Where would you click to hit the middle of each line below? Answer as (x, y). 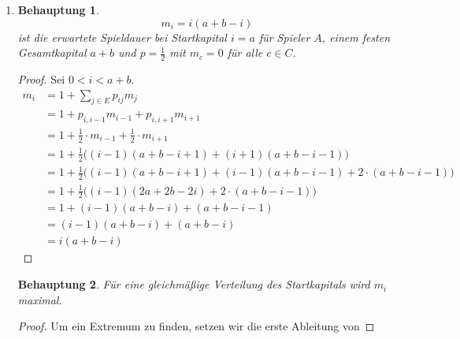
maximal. (40, 299)
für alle (245, 52)
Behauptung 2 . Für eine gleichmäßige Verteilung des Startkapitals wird (194, 284)
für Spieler (284, 37)
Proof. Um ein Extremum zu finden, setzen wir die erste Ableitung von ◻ (196, 326)
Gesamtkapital (52, 52)
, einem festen (356, 37)
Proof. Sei (41, 79)
